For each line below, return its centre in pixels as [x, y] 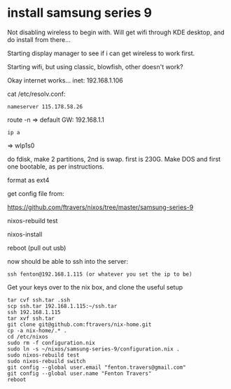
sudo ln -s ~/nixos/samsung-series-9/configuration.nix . [93, 349]
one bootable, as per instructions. [56, 167]
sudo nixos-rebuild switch [47, 361]
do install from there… [39, 39]
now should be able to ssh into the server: [68, 261]
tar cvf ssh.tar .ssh [39, 300]
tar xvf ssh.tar [31, 318]
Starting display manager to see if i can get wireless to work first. [101, 53]
